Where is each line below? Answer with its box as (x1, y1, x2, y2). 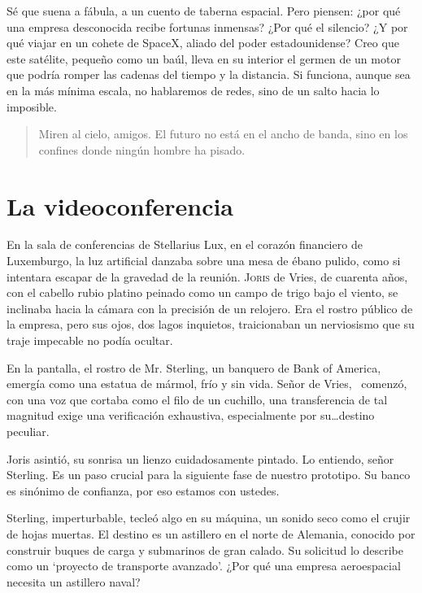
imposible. (7, 98, 57, 115)
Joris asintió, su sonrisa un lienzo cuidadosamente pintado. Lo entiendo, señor (7, 450, 394, 467)
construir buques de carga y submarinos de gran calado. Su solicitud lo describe (7, 541, 403, 558)
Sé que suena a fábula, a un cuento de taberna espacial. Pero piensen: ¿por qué (7, 2, 401, 19)
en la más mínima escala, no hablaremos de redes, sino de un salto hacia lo (7, 81, 380, 98)
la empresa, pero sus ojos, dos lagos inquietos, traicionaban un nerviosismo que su (7, 316, 415, 333)
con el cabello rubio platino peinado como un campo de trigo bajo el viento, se (7, 284, 398, 301)
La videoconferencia (7, 189, 234, 222)
